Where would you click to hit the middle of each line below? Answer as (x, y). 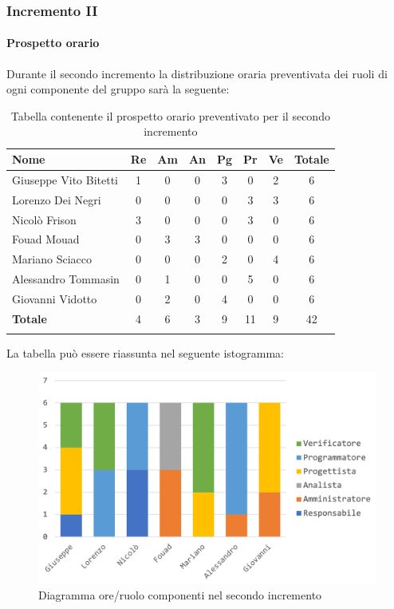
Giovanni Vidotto (55, 298)
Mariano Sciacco (52, 259)
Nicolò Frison (44, 219)
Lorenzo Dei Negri (57, 199)
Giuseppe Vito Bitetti (65, 179)
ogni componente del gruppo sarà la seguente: (118, 89)
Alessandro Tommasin (66, 279)
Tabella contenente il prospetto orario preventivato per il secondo (170, 115)
